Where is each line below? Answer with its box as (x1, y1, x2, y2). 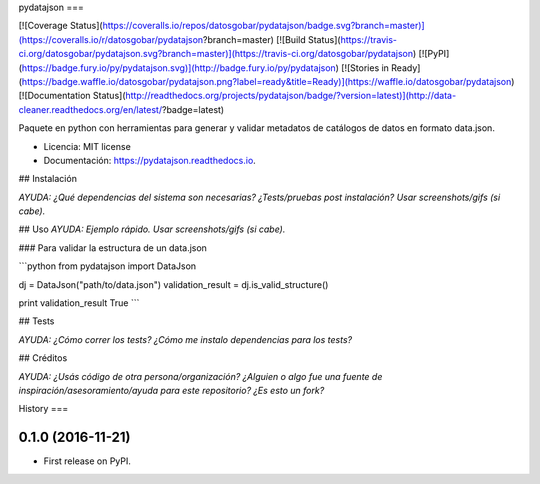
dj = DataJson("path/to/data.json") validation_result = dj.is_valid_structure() (18, 278, 329, 290)
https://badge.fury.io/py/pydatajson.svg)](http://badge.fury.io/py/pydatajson (21, 61, 337, 74)
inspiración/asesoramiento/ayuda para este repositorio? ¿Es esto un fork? (18, 384, 325, 396)
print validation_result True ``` (18, 297, 140, 309)
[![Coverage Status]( (18, 20, 104, 32)
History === (18, 403, 69, 415)
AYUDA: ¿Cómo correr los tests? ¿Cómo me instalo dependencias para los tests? (18, 333, 353, 345)
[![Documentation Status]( (18, 90, 126, 102)
